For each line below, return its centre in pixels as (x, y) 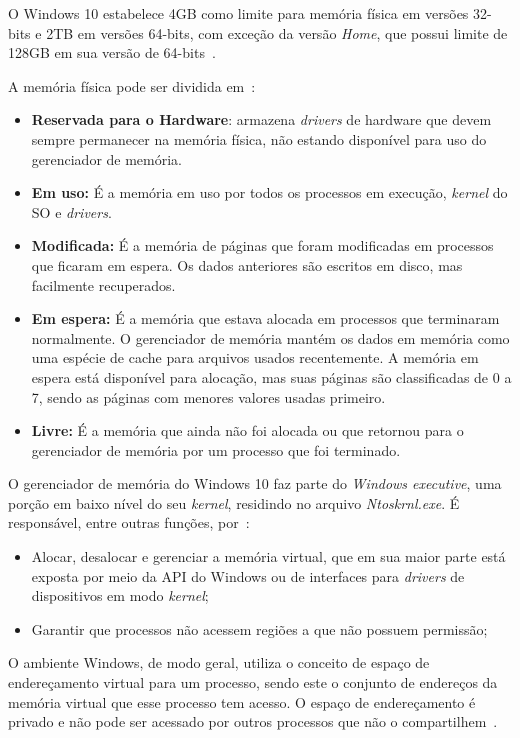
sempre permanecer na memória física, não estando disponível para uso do (259, 138)
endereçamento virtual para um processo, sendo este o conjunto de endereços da (253, 682)
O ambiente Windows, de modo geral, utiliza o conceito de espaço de (219, 662)
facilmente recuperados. (103, 284)
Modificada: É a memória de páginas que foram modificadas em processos (262, 245)
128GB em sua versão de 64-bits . (112, 52)
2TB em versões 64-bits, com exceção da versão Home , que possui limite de (277, 32)
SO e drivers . (71, 211)
